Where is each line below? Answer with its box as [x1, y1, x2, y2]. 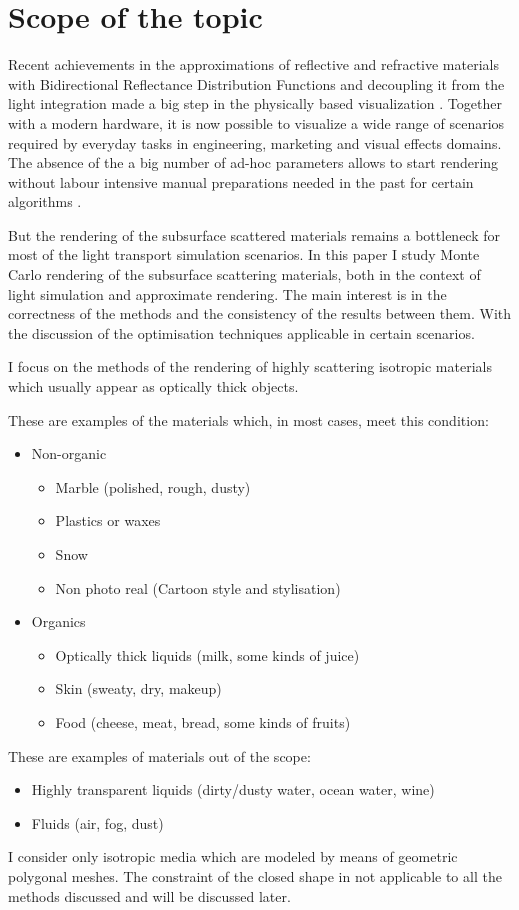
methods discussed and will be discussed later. [8, 885, 291, 906]
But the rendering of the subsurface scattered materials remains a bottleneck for [8, 224, 500, 245]
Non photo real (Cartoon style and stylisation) [55, 577, 341, 598]
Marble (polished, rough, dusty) [55, 476, 251, 497]
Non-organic [31, 443, 107, 464]
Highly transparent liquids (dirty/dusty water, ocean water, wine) [31, 779, 435, 800]
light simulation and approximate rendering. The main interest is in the [8, 283, 447, 304]
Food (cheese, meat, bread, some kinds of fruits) [55, 711, 351, 732]
